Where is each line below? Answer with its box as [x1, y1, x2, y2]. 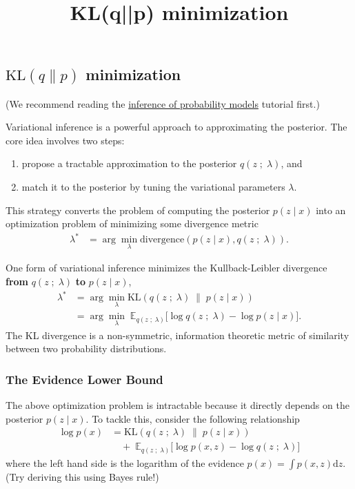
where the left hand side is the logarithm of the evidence [6, 455, 244, 470]
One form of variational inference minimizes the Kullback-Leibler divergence [6, 260, 327, 275]
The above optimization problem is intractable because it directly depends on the [6, 398, 349, 412]
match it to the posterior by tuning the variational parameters [21, 179, 285, 193]
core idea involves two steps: [6, 133, 125, 147]
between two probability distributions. [6, 341, 167, 356]
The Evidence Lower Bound [6, 370, 163, 387]
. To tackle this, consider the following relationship [85, 411, 300, 425]
